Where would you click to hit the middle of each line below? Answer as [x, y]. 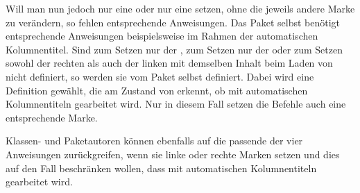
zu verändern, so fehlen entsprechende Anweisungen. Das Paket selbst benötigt [173, 22]
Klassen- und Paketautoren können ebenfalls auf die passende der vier [154, 141]
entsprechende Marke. [52, 117]
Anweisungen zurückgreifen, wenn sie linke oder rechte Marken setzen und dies [173, 154]
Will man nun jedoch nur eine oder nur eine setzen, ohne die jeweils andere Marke [180, 8]
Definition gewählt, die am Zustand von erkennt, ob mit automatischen [157, 90]
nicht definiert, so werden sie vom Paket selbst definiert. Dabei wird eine [160, 76]
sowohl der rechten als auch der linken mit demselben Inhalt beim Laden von [169, 63]
